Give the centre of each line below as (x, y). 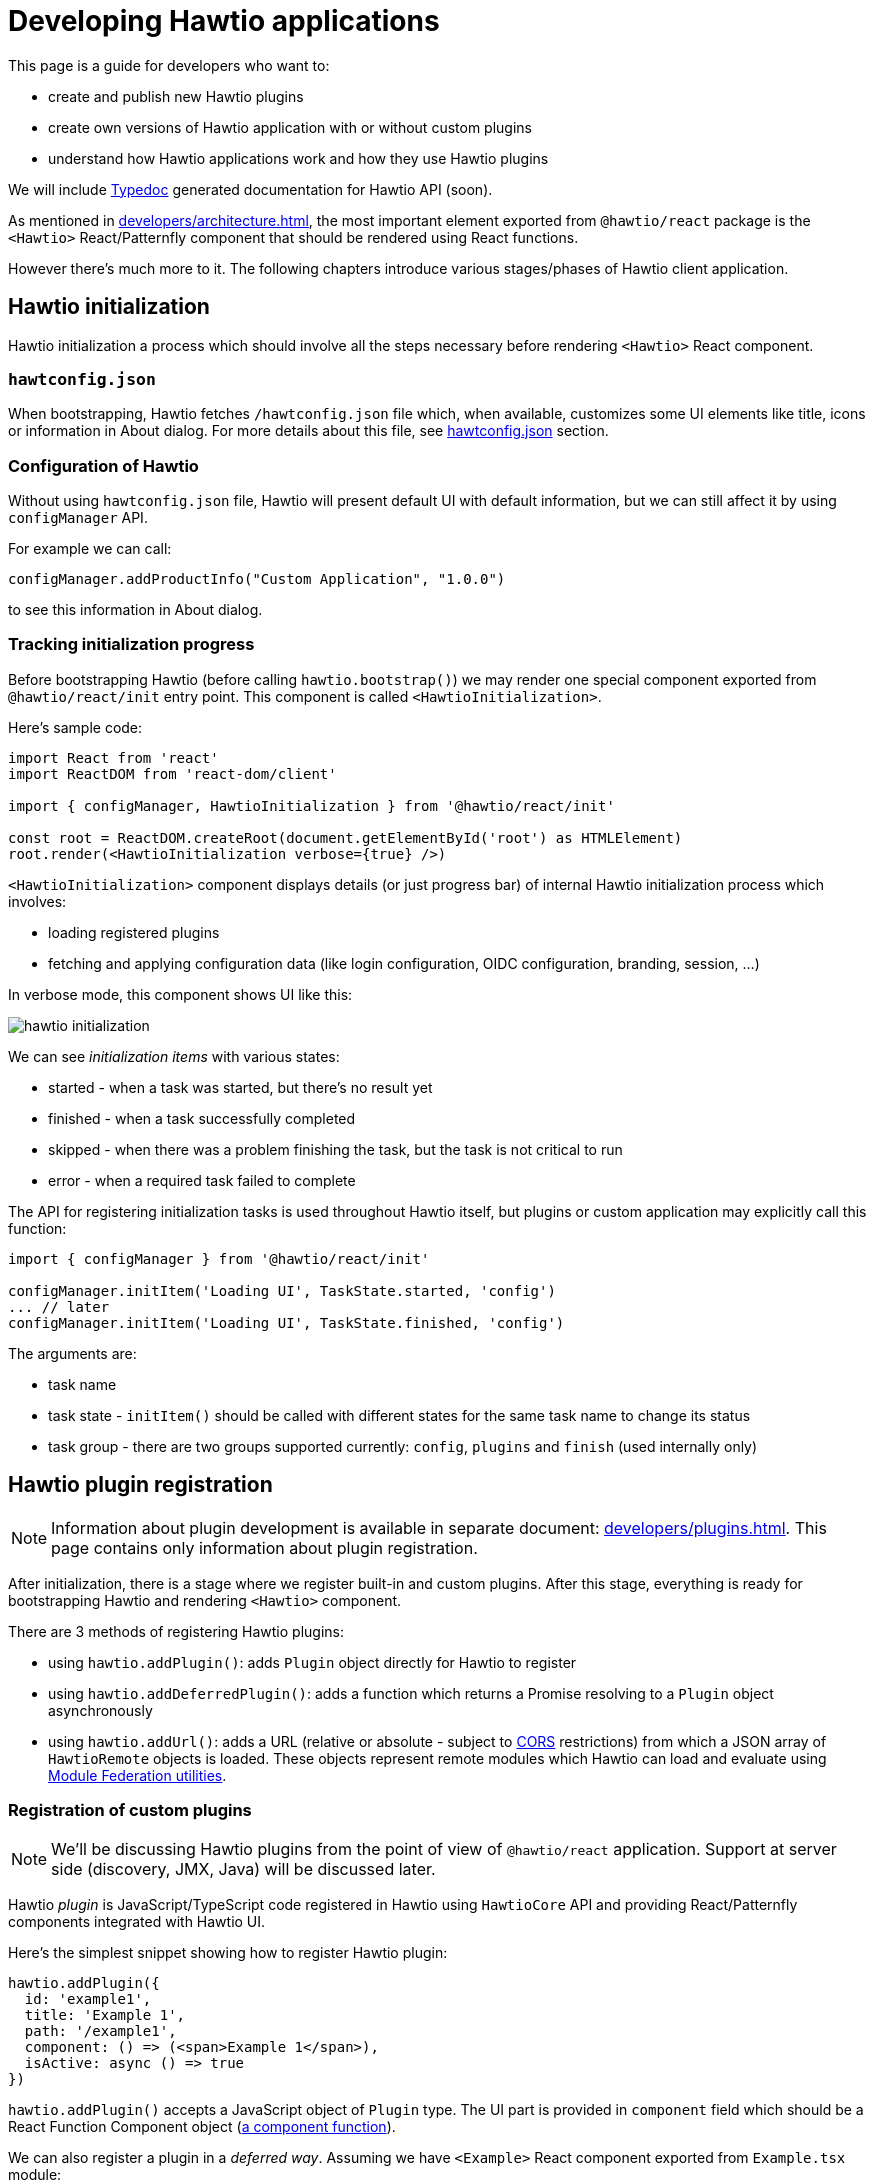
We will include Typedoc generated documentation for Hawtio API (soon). (250, 189)
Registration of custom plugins (130, 1810)
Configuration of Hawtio (103, 465)
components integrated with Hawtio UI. (137, 1922)
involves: (37, 901)
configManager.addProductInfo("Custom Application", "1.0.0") (257, 579)
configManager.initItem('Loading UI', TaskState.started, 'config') (282, 1290)
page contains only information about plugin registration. (264, 1547)
